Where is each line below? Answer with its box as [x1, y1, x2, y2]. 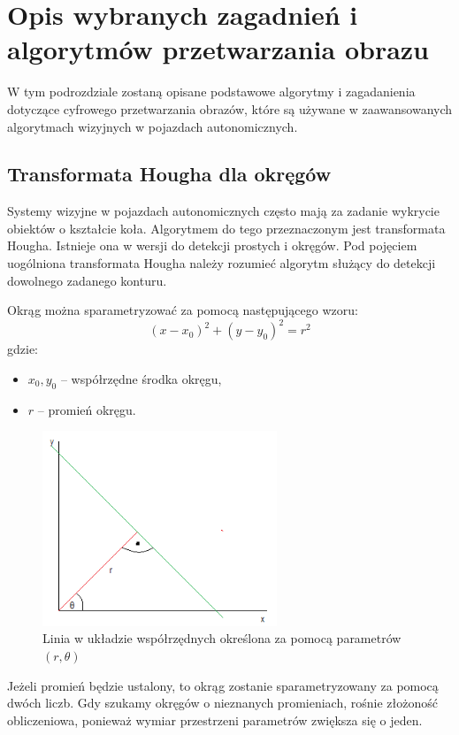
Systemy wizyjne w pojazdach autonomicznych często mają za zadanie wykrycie [7, 202, 440, 220]
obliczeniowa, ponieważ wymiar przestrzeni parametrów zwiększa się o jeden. [7, 710, 423, 729]
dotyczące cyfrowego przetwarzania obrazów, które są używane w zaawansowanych [7, 99, 453, 118]
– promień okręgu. [37, 400, 136, 418]
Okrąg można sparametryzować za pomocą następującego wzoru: [7, 301, 358, 319]
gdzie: [7, 340, 38, 358]
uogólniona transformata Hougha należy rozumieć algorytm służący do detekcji [7, 254, 436, 272]
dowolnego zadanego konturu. [7, 271, 167, 289]
